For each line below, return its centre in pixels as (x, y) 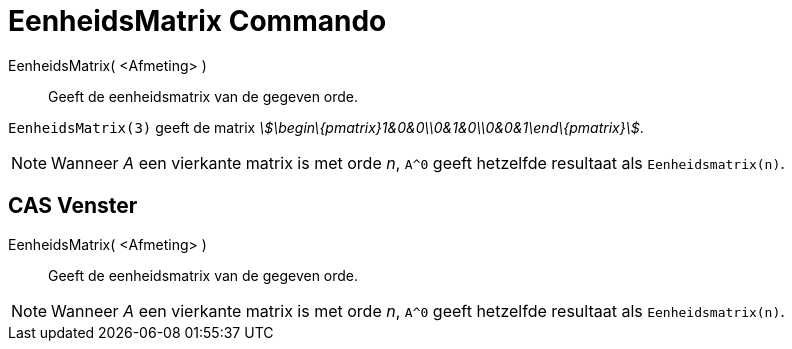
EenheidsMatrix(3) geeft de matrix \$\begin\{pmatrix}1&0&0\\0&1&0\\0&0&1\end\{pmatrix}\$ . (326, 127)
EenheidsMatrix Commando (197, 21)
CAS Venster (73, 206)
